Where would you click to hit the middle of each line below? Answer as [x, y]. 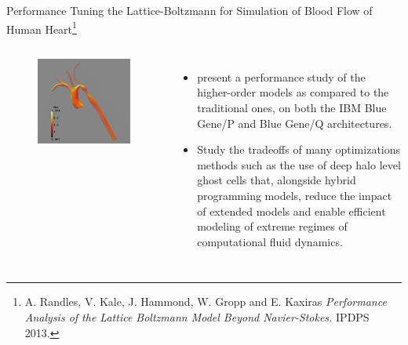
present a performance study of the [281, 76]
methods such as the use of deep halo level [299, 164]
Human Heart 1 [42, 27]
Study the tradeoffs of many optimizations [299, 149]
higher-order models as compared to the [293, 92]
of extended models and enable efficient [291, 211]
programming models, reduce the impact [295, 195]
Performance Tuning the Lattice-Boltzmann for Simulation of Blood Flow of [189, 10]
